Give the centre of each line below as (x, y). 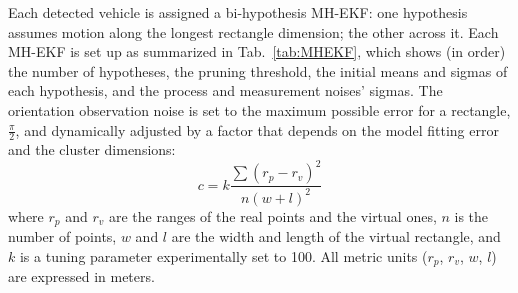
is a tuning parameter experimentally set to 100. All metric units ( (223, 255)
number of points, (62, 236)
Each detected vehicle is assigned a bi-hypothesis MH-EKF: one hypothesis (238, 12)
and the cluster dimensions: (92, 149)
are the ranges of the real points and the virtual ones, (272, 215)
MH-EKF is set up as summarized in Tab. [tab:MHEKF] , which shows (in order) (257, 51)
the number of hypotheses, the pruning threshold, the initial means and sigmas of (258, 70)
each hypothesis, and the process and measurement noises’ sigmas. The (225, 90)
